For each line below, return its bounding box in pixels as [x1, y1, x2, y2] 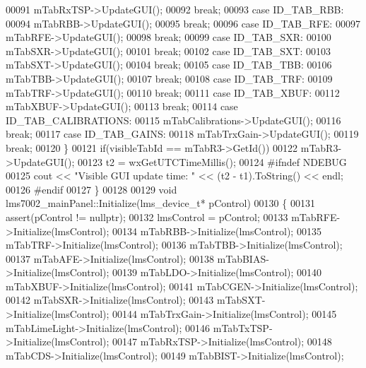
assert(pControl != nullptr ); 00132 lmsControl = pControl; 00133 [6, 209, 288, 224]
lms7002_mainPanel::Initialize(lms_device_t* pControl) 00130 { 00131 [6, 196, 315, 210]
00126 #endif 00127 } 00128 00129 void [6, 182, 177, 196]
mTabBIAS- [217, 251, 269, 266]
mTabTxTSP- [213, 320, 273, 335]
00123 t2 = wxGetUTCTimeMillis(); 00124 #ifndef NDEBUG [78, 154, 347, 169]
